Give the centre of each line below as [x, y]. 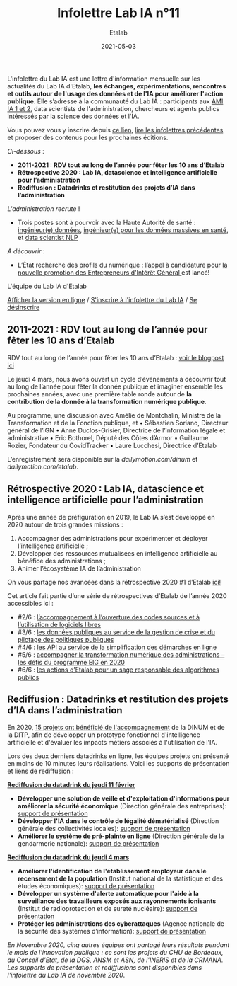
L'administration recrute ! [44, 208]
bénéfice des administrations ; [61, 561]
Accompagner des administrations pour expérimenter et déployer [113, 538]
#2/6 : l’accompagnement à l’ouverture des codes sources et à [108, 617]
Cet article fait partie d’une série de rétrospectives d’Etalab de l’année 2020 [117, 595]
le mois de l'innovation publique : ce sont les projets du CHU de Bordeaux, [115, 953]
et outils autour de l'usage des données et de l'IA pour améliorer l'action [115, 93]
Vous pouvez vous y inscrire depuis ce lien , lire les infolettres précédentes [115, 130]
